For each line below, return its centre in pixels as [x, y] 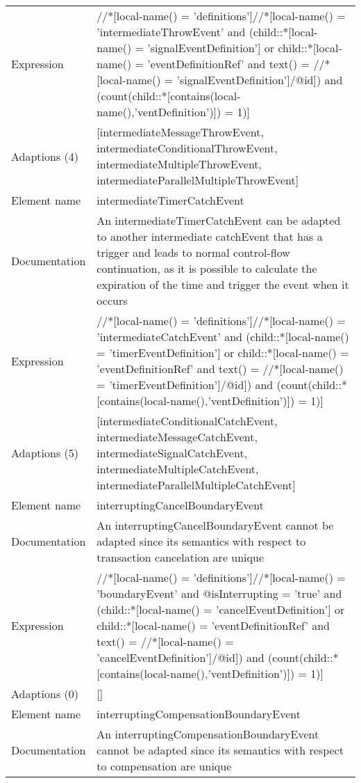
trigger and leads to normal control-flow [193, 252]
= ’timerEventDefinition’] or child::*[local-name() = [223, 353]
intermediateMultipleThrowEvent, [179, 164]
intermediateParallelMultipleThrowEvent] [198, 180]
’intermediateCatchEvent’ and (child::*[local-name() [223, 337]
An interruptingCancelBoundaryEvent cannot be [215, 525]
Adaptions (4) [45, 156]
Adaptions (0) [45, 694]
